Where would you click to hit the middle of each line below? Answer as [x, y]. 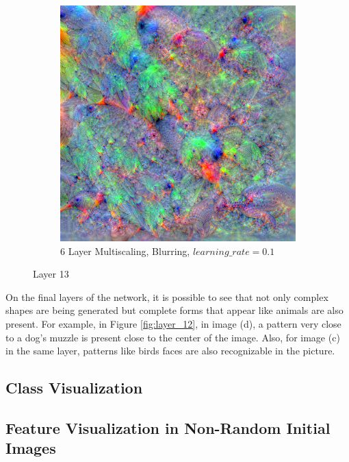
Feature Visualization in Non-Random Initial [168, 427]
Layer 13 [51, 274]
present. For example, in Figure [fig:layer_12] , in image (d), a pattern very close [173, 323]
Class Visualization [74, 388]
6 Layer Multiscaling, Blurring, [125, 251]
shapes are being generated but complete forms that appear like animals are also [174, 310]
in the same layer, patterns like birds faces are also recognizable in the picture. [170, 351]
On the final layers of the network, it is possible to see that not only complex [167, 296]
